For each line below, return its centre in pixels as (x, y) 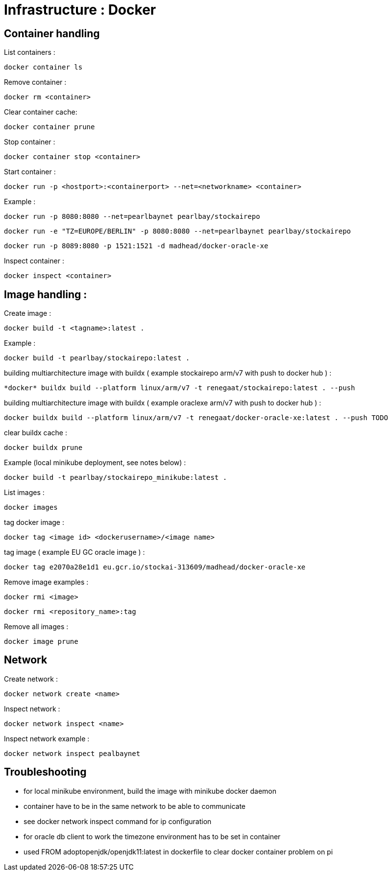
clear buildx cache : (36, 433)
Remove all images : (36, 627)
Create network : (31, 679)
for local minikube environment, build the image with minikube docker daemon (150, 791)
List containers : (30, 52)
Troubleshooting (45, 772)
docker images (31, 508)
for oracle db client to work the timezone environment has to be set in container (152, 836)
